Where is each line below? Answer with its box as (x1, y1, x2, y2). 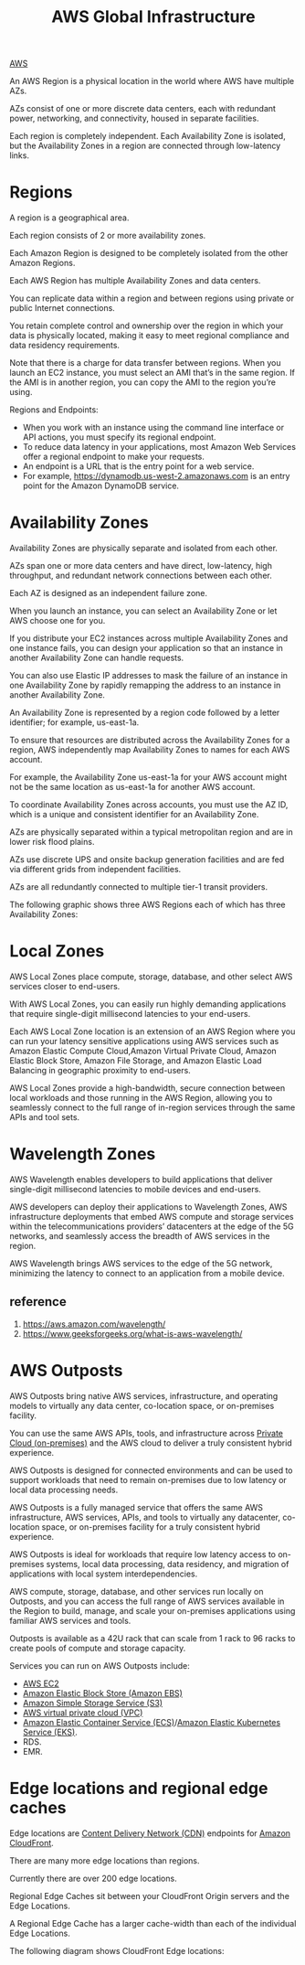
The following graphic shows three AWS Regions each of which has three (9, 899, 286, 911)
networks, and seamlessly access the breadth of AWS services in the (9, 1230, 270, 1241)
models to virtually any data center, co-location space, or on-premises (9, 1400, 275, 1411)
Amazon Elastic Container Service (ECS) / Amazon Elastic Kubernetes (22, 1716, 281, 1727)
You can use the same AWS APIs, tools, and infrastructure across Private (9, 1427, 284, 1438)
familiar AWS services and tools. (9, 1615, 131, 1626)
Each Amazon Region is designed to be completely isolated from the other (9, 248, 289, 259)
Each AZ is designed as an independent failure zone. (9, 588, 208, 599)
